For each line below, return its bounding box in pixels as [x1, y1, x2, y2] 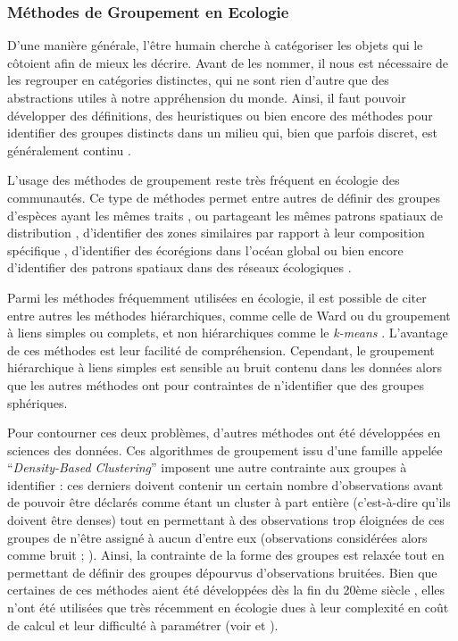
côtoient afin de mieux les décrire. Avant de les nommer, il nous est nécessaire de [7, 53, 449, 71]
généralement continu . [7, 140, 131, 159]
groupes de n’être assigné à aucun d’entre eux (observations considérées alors [7, 528, 428, 546]
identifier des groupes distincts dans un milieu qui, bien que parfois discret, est [7, 123, 437, 142]
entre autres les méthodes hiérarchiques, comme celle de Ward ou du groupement [7, 305, 451, 324]
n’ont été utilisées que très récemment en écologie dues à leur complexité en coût [7, 598, 449, 617]
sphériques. [7, 393, 68, 412]
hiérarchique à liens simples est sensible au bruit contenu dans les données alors [7, 358, 443, 377]
